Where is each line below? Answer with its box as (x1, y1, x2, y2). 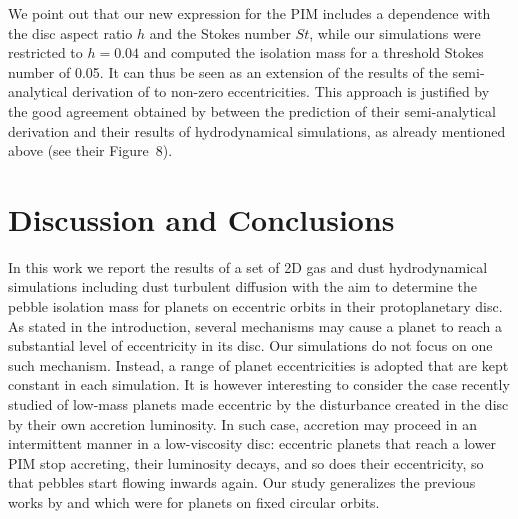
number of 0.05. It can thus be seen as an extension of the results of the (8, 61, 448, 82)
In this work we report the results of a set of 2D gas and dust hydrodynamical (8, 256, 488, 277)
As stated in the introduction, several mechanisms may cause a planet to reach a (8, 315, 503, 336)
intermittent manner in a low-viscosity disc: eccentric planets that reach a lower (8, 433, 497, 454)
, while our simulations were (309, 22, 481, 43)
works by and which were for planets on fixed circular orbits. (8, 492, 380, 512)
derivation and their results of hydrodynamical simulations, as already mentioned (8, 120, 506, 141)
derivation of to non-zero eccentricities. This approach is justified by (72, 81, 490, 102)
